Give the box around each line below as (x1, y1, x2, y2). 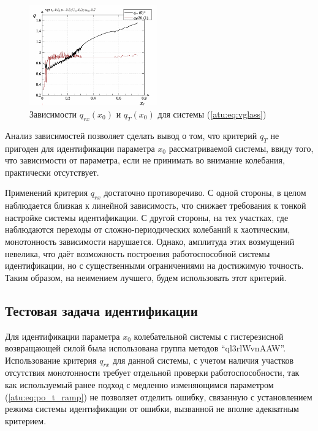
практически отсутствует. (5, 165, 99, 178)
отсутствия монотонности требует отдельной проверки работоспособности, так (5, 366, 300, 379)
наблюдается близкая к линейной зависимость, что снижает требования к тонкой (5, 199, 306, 212)
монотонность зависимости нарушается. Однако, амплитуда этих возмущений (5, 234, 295, 247)
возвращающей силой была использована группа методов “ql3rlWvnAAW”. (5, 342, 286, 354)
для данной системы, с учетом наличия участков (112, 353, 294, 366)
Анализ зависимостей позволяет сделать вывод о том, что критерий (5, 129, 257, 141)
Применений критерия (5, 186, 88, 199)
